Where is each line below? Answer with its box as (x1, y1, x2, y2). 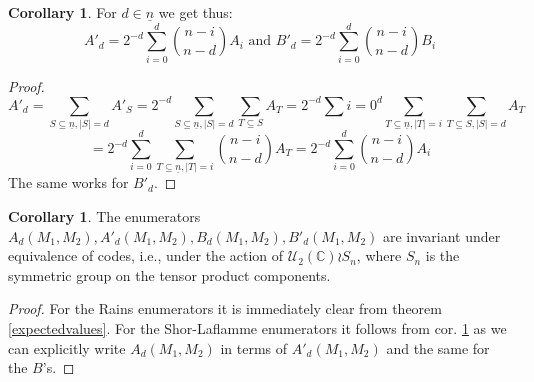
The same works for (8, 172, 129, 193)
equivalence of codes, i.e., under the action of (8, 245, 284, 266)
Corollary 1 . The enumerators (8, 205, 201, 226)
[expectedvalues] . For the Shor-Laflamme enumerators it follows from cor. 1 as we (8, 317, 507, 338)
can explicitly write (8, 337, 126, 358)
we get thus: (158, 2, 233, 22)
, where (356, 245, 402, 266)
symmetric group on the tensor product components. (8, 264, 331, 285)
